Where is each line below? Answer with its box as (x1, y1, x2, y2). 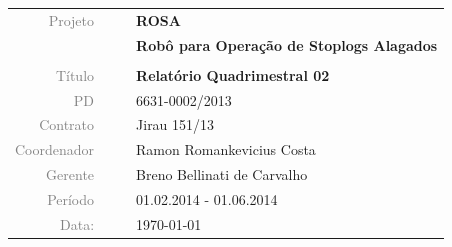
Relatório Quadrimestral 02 (136, 64, 330, 85)
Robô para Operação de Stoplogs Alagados (136, 34, 438, 55)
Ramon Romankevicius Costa (136, 139, 316, 160)
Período (47, 188, 95, 209)
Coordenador (15, 139, 95, 160)
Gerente (46, 164, 95, 185)
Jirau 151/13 (136, 114, 215, 135)
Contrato (39, 114, 95, 135)
